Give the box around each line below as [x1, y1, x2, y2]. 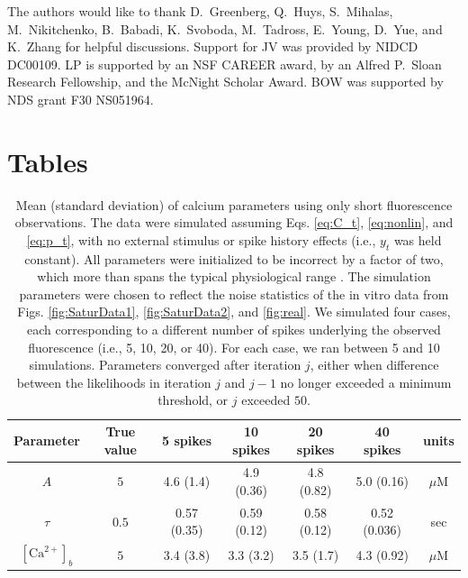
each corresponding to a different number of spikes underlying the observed [27, 320, 441, 339]
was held [393, 230, 442, 249]
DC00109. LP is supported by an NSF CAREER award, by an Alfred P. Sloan [7, 54, 442, 73]
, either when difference [310, 355, 439, 374]
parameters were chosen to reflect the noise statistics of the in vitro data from [19, 284, 449, 303]
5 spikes [162, 430, 212, 449]
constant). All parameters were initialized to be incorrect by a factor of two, [24, 249, 444, 268]
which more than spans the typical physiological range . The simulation [37, 267, 431, 286]
